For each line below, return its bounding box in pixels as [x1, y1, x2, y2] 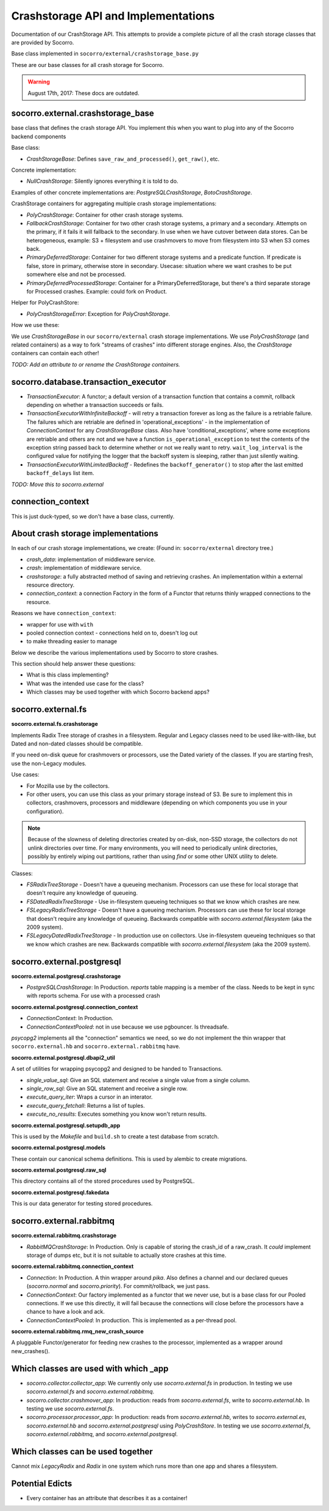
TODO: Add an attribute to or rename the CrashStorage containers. [11, 361, 180, 368]
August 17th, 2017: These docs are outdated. [27, 89, 140, 97]
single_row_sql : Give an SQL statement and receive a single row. [26, 1085, 188, 1092]
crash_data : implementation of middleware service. [26, 555, 156, 563]
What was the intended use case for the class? [26, 680, 144, 687]
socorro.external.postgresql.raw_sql [11, 1166, 107, 1174]
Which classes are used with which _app [11, 1363, 169, 1373]
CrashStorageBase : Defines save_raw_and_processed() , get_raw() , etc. [26, 155, 220, 163]
